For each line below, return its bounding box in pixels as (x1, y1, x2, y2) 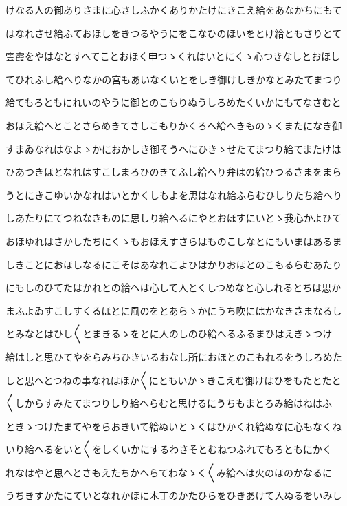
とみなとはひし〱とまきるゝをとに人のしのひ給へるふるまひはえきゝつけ (5, 326, 333, 341)
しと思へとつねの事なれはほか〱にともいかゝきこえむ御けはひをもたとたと (5, 372, 342, 387)
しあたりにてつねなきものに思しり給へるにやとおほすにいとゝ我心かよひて (5, 211, 342, 225)
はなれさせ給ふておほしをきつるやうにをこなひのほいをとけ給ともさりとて (5, 25, 342, 40)
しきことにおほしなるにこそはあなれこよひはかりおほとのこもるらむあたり (5, 257, 342, 271)
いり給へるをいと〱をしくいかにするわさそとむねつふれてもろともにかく (5, 442, 333, 456)
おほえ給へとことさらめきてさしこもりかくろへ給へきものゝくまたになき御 (5, 118, 342, 132)
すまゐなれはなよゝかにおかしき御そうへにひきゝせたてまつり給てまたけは (5, 141, 342, 156)
